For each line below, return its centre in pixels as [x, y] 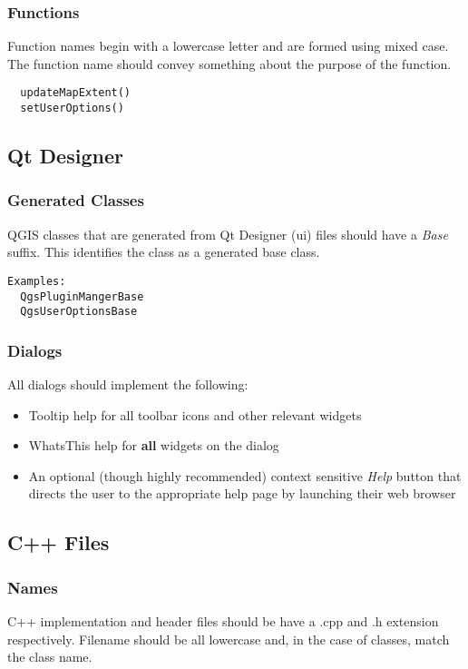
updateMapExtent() [76, 93]
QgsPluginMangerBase [82, 296]
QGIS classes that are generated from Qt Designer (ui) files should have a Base [228, 234]
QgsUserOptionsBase [79, 312]
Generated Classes [76, 200]
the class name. [50, 657]
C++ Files [58, 542]
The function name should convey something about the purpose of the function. [229, 63]
